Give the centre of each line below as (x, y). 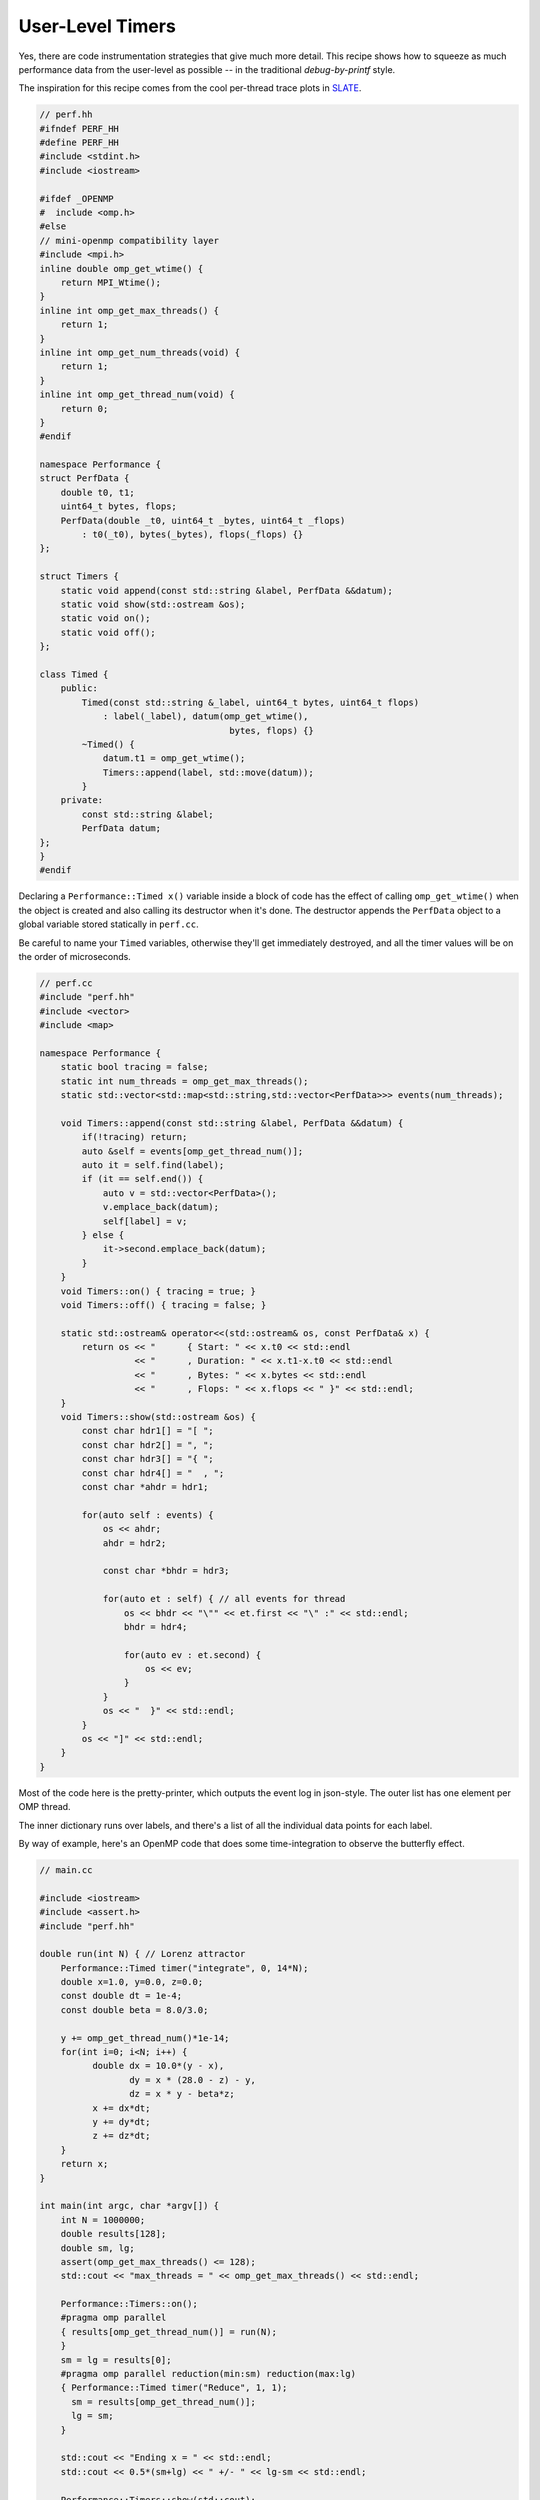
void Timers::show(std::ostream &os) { (158, 1417)
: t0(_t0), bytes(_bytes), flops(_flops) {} (192, 534)
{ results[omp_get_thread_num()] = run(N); (168, 2331)
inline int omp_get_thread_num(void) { (137, 394)
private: (82, 800)
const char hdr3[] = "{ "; (147, 1459)
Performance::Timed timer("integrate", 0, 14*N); (184, 1968)
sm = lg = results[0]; (116, 2359)
